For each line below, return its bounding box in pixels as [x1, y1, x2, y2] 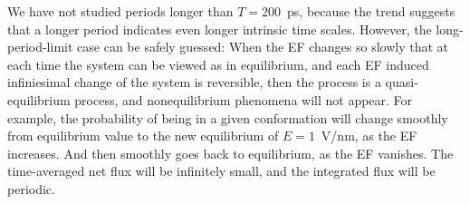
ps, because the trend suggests [287, 2, 456, 20]
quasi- [385, 73, 418, 92]
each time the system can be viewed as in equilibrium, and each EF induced [7, 54, 429, 73]
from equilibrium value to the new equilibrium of [7, 126, 279, 145]
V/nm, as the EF [321, 126, 417, 145]
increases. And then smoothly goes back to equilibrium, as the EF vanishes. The [7, 143, 454, 162]
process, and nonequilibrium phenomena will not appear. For [74, 90, 413, 109]
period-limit [7, 37, 73, 56]
